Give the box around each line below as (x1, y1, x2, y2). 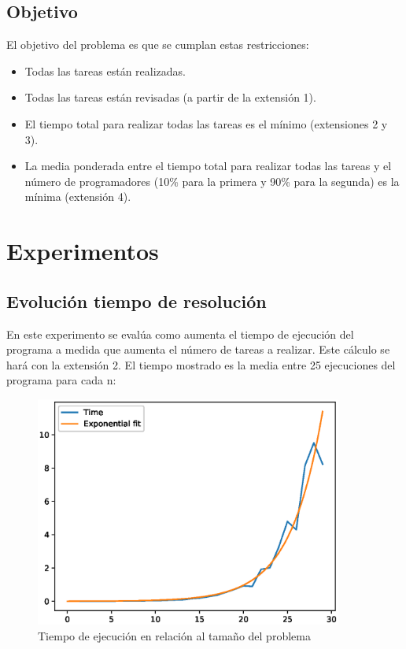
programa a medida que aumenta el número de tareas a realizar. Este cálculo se (6, 341, 390, 358)
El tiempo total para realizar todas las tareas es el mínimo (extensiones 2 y (24, 115, 388, 132)
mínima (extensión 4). (24, 188, 131, 205)
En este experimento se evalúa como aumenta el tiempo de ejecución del (6, 325, 354, 342)
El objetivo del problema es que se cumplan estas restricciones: (6, 36, 309, 53)
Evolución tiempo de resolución (6, 288, 267, 313)
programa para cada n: (6, 372, 116, 388)
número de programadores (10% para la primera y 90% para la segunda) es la (24, 172, 400, 189)
